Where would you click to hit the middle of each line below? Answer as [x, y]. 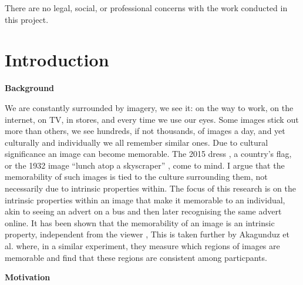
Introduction [57, 60]
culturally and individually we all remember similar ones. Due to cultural [137, 142]
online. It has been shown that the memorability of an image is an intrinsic [140, 222]
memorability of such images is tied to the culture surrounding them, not [136, 177]
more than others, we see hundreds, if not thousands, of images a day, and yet [145, 131]
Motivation [28, 277]
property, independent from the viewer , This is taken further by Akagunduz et [147, 234]
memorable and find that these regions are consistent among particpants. [136, 257]
